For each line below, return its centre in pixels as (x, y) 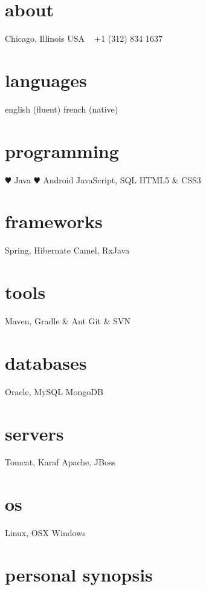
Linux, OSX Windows (45, 533)
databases (46, 362)
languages (46, 80)
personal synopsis (79, 574)
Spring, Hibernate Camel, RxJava (67, 250)
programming (62, 150)
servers (34, 433)
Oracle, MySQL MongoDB (54, 391)
